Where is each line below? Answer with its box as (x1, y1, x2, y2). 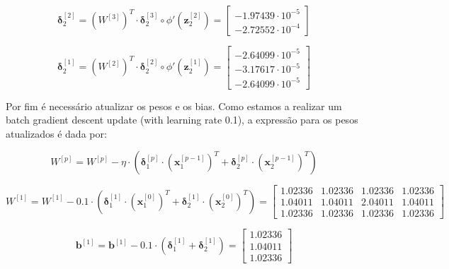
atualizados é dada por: (6, 126, 107, 141)
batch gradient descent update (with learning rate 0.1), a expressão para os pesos (6, 112, 358, 127)
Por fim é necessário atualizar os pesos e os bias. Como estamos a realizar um (6, 98, 342, 113)
